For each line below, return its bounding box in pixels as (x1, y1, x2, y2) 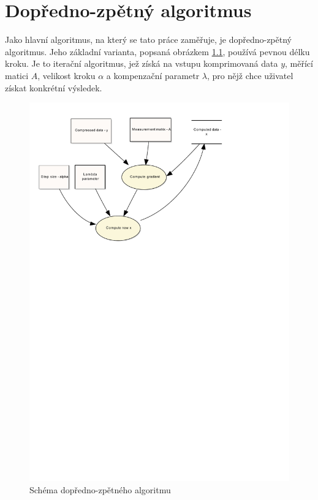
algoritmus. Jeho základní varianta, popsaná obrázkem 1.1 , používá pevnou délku (5, 45, 310, 58)
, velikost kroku (37, 69, 96, 81)
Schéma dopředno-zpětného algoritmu (29, 483, 171, 496)
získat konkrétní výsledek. (5, 81, 102, 94)
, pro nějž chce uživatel (207, 69, 293, 81)
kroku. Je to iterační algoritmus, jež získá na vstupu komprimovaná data (5, 57, 278, 70)
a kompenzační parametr (106, 69, 200, 81)
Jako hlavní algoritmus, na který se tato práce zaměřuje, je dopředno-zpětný (5, 33, 292, 46)
